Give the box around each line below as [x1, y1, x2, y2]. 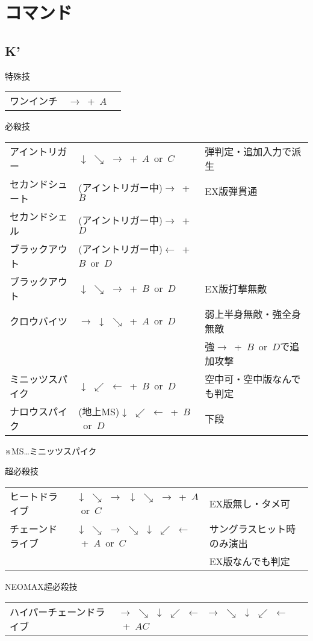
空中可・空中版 [205, 371, 273, 386]
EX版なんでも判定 [209, 554, 290, 568]
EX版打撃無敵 [205, 281, 267, 296]
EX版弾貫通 [205, 184, 258, 198]
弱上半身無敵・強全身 [205, 306, 302, 321]
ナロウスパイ [10, 404, 68, 418]
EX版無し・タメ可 [209, 496, 291, 510]
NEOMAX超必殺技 [5, 580, 78, 592]
